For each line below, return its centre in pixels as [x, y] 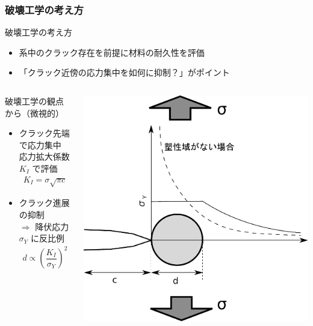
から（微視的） [34, 113]
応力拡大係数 [44, 156]
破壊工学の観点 [34, 101]
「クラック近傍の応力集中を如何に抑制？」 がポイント [124, 72]
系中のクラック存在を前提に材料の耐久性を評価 [112, 52]
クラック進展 [44, 203]
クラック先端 [44, 133]
